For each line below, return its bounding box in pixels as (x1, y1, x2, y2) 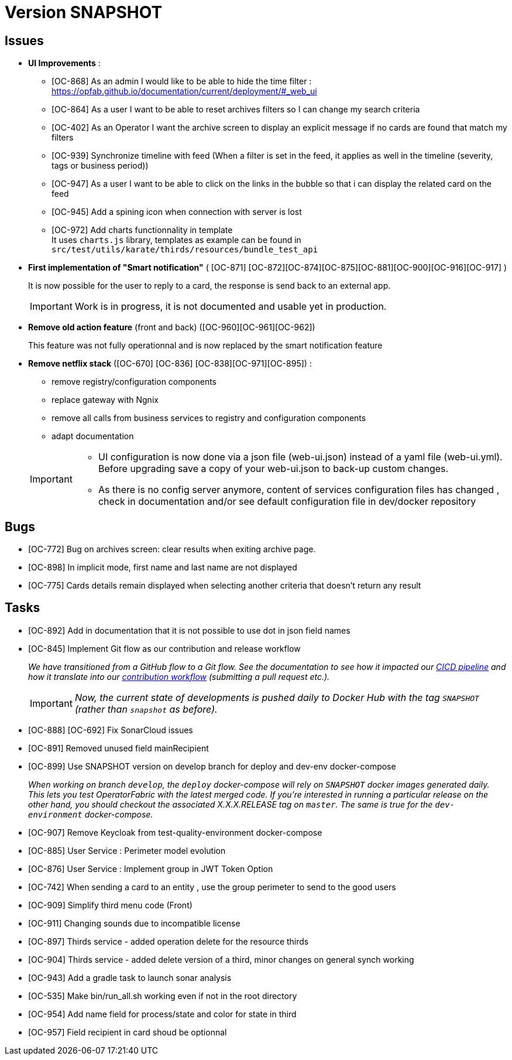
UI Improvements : (28, 58, 101, 69)
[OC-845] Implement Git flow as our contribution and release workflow (28, 643, 301, 654)
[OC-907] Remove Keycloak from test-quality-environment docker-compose (28, 827, 322, 837)
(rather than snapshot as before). (74, 703, 218, 715)
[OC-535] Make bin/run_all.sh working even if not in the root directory (28, 990, 297, 1001)
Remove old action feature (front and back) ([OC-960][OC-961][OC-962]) (28, 322, 315, 333)
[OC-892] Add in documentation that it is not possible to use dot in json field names (28, 625, 351, 635)
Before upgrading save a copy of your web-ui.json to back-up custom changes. (98, 463, 449, 475)
